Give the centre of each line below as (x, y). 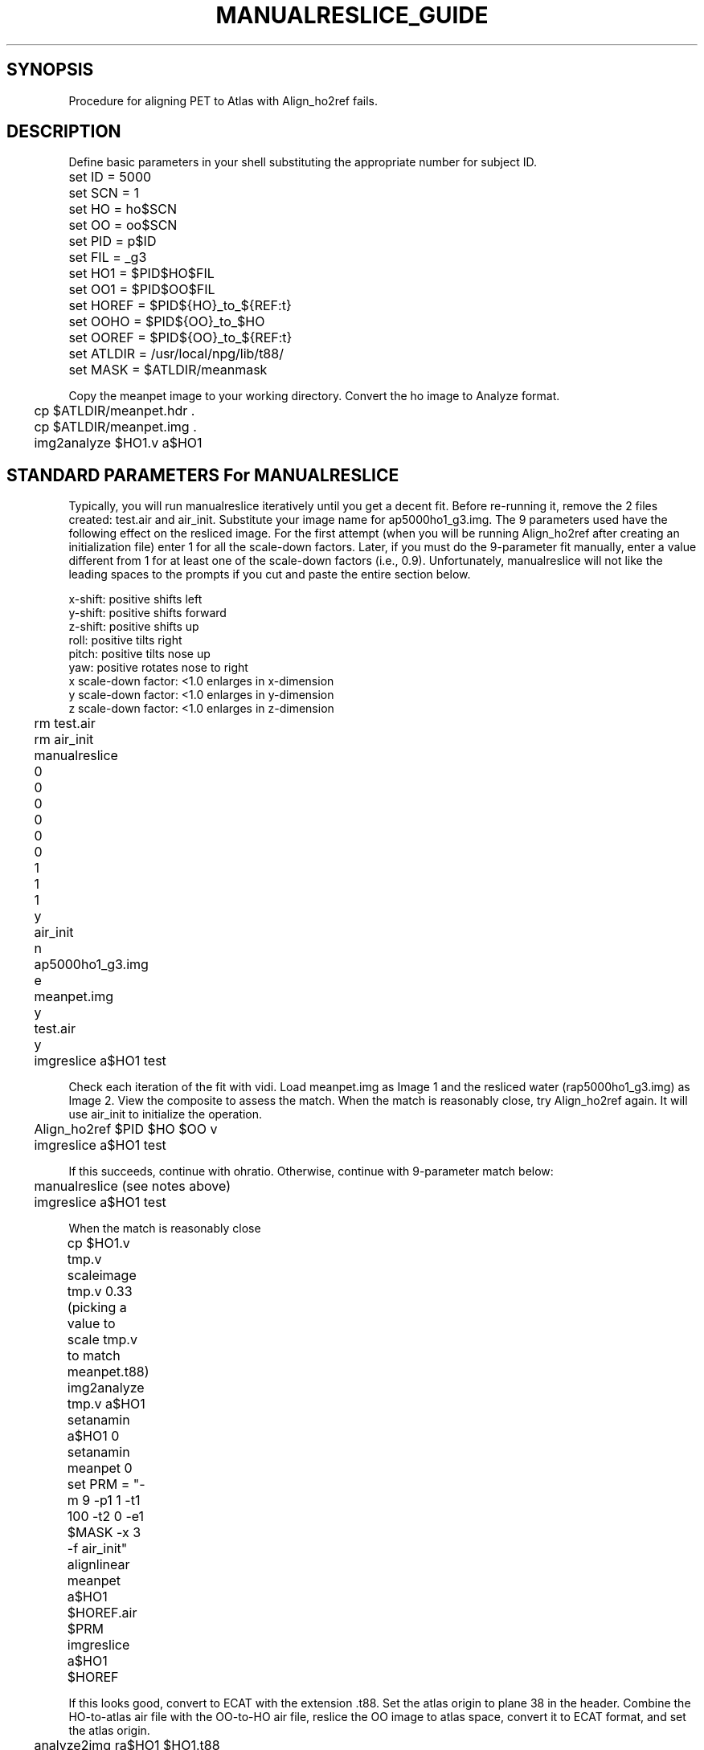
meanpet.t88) (108, 1372)
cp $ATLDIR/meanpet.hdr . (115, 411)
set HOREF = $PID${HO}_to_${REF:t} (180, 306)
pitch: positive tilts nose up (139, 654)
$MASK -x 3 (104, 1533)
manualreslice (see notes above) (132, 1186)
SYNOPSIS (50, 70)
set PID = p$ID (113, 241)
